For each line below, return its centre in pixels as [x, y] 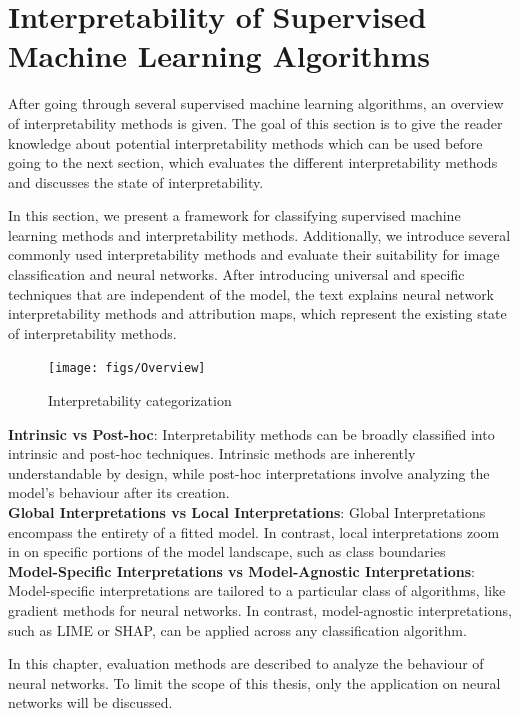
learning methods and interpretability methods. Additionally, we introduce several [259, 234]
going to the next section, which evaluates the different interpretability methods [253, 162]
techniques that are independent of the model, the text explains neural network [251, 293]
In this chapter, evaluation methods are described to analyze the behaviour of [246, 663]
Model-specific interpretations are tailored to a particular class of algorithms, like [257, 590]
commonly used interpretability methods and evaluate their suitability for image [254, 254]
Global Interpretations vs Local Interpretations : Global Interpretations [247, 512]
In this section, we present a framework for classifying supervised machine [234, 215]
